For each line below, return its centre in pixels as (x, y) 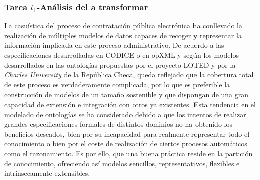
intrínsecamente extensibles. (47, 173)
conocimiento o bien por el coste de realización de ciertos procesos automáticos (126, 144)
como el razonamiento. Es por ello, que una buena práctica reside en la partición (128, 153)
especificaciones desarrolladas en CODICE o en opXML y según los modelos (121, 55)
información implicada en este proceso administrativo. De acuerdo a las (114, 45)
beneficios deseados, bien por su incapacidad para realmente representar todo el (127, 133)
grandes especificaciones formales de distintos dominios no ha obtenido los (118, 124)
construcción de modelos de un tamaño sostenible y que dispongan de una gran (126, 94)
